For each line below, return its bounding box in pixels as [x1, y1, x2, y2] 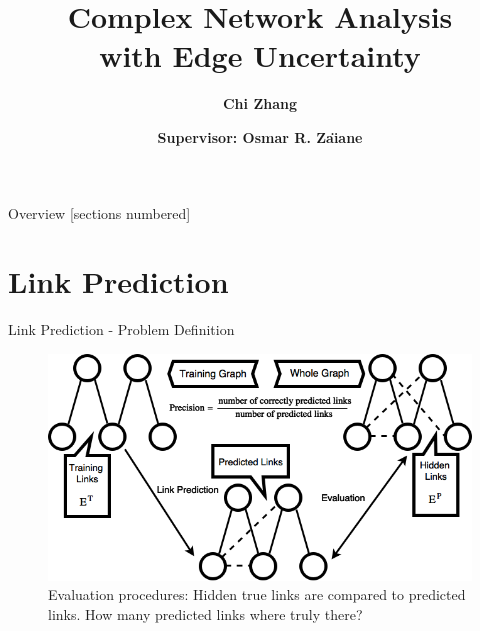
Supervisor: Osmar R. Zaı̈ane [157, 126, 363, 147]
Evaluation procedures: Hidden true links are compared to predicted [48, 584, 466, 605]
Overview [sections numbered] [8, 202, 191, 223]
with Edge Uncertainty [99, 35, 421, 76]
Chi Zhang [222, 93, 298, 114]
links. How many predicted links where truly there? [48, 603, 363, 624]
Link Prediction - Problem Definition [8, 319, 235, 340]
